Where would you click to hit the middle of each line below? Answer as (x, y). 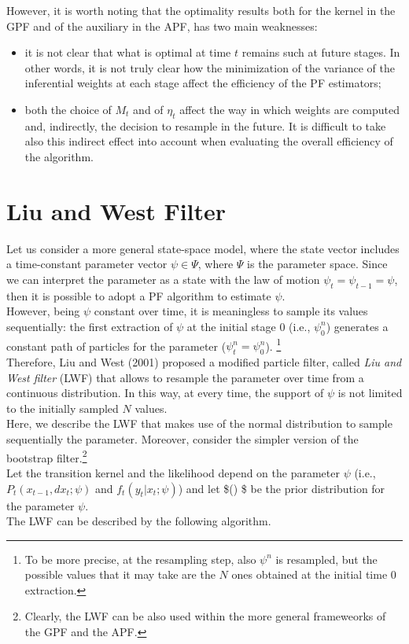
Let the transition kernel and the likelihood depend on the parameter (173, 472)
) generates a (357, 326)
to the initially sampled (63, 408)
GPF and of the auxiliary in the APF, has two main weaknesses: (162, 26)
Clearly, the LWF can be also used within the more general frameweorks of (205, 616)
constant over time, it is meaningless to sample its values (231, 311)
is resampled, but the (326, 559)
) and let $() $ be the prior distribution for (282, 488)
